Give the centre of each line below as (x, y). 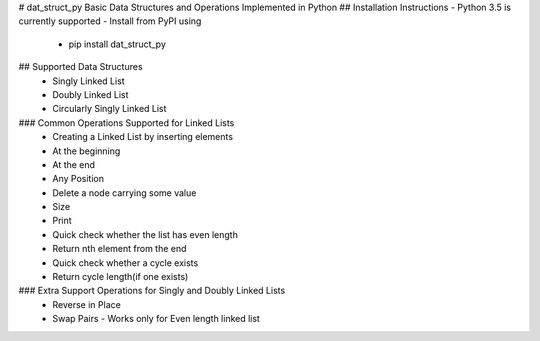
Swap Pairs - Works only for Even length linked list (156, 319)
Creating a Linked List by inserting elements (143, 137)
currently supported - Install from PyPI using (110, 21)
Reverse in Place (87, 304)
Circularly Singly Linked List (109, 109)
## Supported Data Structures (81, 67)
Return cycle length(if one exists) (120, 277)
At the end (73, 164)
